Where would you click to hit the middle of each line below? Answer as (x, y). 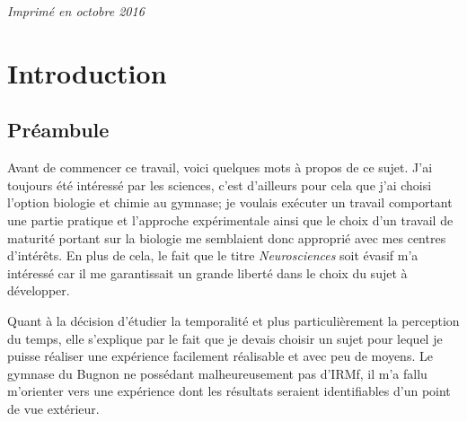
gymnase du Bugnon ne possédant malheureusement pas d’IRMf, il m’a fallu (217, 373)
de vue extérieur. (53, 408)
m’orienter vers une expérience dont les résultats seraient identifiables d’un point (229, 391)
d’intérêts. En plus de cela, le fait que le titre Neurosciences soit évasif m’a (213, 255)
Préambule (58, 130)
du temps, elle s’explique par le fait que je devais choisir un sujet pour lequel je (225, 338)
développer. (39, 290)
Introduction (87, 72)
